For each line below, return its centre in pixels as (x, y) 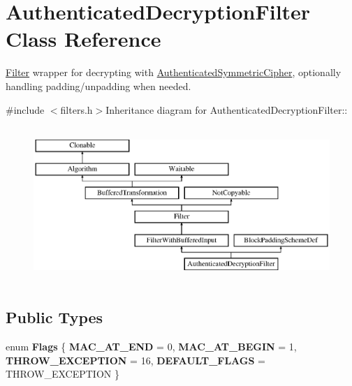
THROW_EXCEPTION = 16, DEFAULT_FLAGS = (136, 360)
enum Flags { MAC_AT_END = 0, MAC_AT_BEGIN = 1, (151, 347)
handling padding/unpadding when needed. (98, 86)
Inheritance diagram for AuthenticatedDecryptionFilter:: (227, 109)
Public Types (54, 317)
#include (25, 109)
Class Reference (83, 39)
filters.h (76, 109)
